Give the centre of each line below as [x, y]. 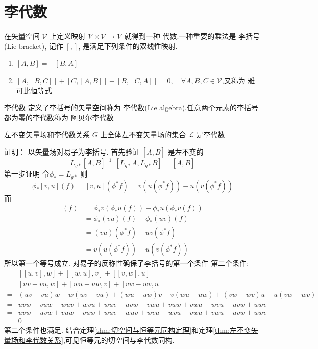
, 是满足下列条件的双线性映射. [128, 46]
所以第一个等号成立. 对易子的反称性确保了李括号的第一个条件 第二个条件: [127, 263]
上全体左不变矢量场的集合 [143, 134]
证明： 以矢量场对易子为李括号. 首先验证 [72, 151]
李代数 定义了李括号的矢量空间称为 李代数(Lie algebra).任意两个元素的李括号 [131, 107]
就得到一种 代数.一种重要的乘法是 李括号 [192, 36]
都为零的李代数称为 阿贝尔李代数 [59, 117]
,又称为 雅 [238, 80]
